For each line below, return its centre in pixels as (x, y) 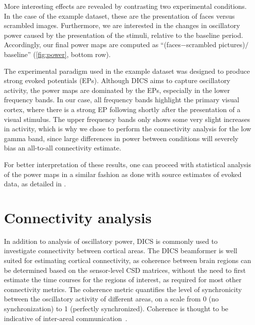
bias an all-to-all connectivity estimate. (63, 148)
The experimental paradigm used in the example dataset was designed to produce (127, 71)
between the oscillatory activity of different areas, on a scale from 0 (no (112, 299)
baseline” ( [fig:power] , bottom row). (57, 54)
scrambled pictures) (216, 44)
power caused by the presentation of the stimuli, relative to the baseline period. (124, 35)
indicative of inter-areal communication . (66, 318)
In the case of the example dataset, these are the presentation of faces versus (119, 15)
